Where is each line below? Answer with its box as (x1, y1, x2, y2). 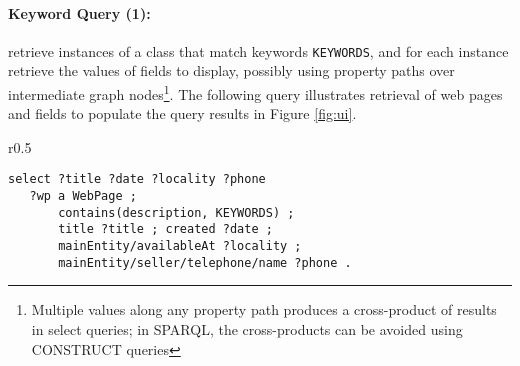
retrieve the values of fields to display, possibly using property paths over (8, 60, 455, 81)
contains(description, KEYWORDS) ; (58, 205, 295, 220)
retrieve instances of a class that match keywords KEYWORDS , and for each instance (8, 40, 509, 61)
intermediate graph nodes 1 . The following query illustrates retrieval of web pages (8, 81, 503, 104)
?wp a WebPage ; (29, 189, 137, 204)
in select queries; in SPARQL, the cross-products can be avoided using (31, 319, 463, 340)
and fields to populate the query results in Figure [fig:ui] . (8, 103, 357, 124)
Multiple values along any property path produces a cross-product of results (31, 299, 497, 320)
